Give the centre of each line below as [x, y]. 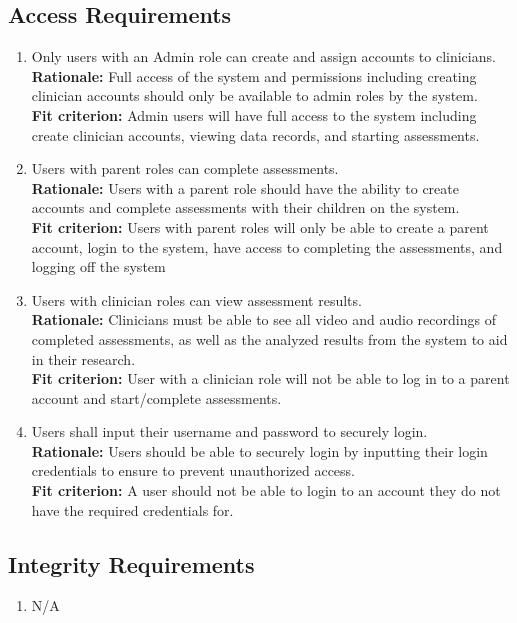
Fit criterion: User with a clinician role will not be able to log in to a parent [270, 378]
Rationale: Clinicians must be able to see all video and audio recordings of [263, 319]
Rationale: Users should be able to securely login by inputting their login [259, 450]
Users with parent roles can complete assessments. [185, 168]
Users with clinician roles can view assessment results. [196, 299]
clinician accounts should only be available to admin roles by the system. [254, 95]
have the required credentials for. [132, 509]
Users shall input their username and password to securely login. [229, 431]
